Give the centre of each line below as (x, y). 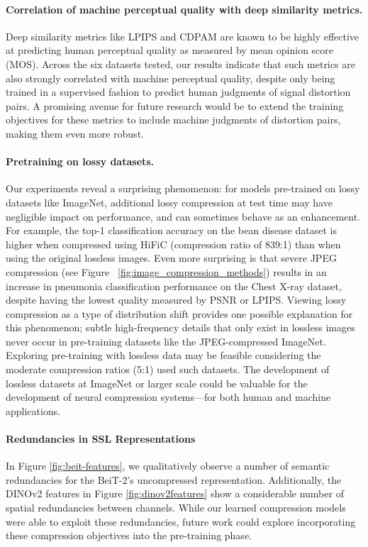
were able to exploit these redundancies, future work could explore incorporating (181, 521)
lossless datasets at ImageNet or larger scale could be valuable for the (157, 383)
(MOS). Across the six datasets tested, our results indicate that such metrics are (180, 63)
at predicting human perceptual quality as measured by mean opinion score (170, 50)
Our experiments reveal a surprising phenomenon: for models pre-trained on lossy (183, 188)
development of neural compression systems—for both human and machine (168, 397)
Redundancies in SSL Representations (101, 439)
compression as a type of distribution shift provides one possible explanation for (179, 313)
